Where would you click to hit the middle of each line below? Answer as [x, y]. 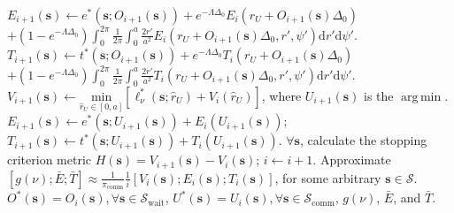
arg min [421, 97]
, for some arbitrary [328, 177]
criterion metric [50, 160]
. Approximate [352, 160]
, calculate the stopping [363, 140]
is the [379, 95]
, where [281, 95]
